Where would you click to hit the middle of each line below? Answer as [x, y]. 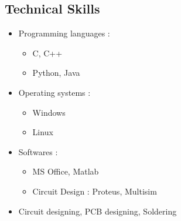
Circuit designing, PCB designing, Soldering [98, 211]
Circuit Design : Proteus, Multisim [95, 191]
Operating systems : [54, 92]
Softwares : [38, 151]
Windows [49, 112]
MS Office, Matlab [66, 171]
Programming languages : [64, 33]
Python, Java [56, 73]
